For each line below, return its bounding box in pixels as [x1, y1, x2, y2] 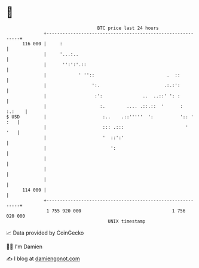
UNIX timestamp [108, 218, 146, 224]
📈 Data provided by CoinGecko [6, 229, 84, 236]
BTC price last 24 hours [97, 25, 160, 31]
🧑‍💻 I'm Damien [6, 243, 43, 250]
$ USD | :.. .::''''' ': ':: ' [6, 113, 194, 120]
